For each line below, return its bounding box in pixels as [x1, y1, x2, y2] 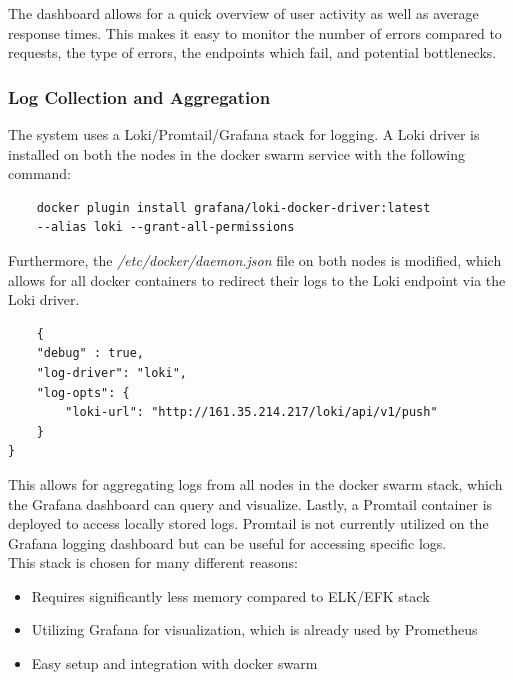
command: [8, 163, 71, 184]
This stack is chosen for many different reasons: [8, 552, 298, 573]
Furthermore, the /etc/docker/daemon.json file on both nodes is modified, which [8, 249, 502, 270]
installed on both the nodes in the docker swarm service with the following [8, 143, 465, 164]
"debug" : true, [36, 346, 145, 361]
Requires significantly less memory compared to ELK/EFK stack [31, 585, 430, 606]
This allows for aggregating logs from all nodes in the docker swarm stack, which [8, 473, 503, 494]
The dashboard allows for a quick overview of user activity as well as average [8, 3, 479, 23]
